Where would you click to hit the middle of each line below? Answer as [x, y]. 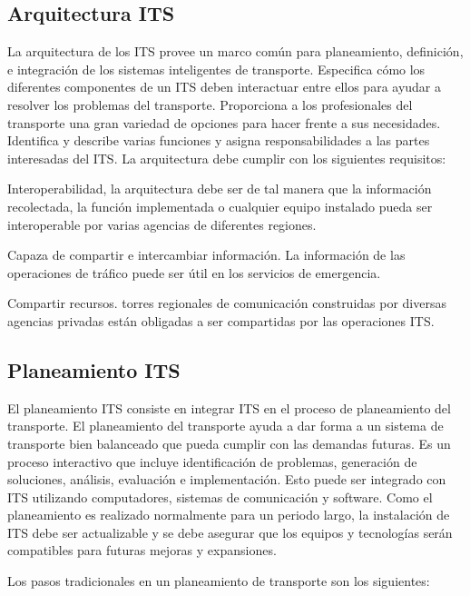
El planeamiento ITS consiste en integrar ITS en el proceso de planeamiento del [229, 407]
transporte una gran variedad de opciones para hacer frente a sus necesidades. [224, 122]
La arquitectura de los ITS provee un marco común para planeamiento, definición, [235, 51]
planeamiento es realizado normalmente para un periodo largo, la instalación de [229, 515]
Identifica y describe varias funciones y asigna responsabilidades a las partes [219, 140]
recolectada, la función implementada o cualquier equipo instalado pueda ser [220, 206]
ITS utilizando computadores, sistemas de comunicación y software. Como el [220, 497]
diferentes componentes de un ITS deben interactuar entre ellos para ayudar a [225, 87]
